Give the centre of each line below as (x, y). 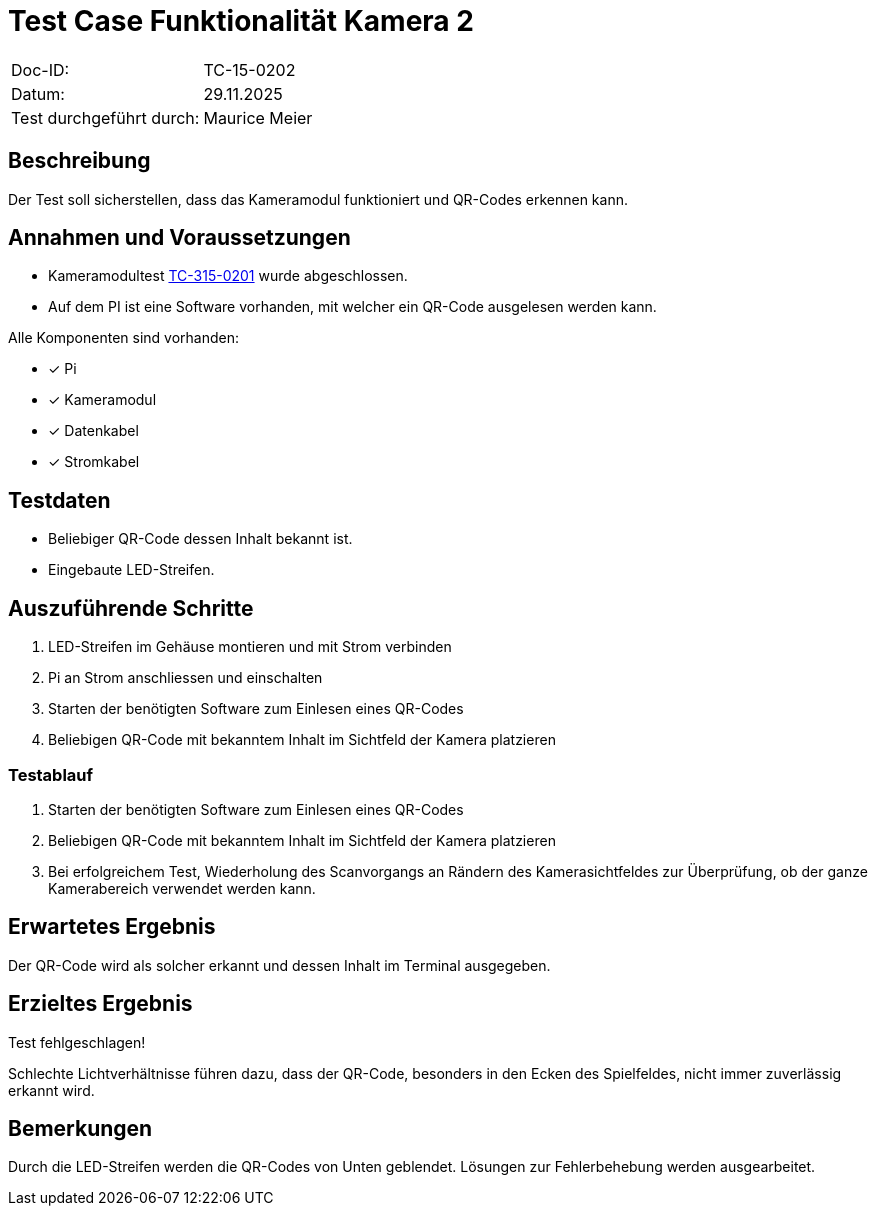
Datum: (38, 93)
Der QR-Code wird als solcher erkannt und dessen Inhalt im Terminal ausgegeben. (279, 965)
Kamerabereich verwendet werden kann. (182, 888)
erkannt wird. (51, 1090)
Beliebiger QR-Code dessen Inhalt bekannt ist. (200, 539)
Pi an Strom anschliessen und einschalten (185, 678)
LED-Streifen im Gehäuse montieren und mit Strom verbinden (250, 647)
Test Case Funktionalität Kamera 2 (241, 21)
